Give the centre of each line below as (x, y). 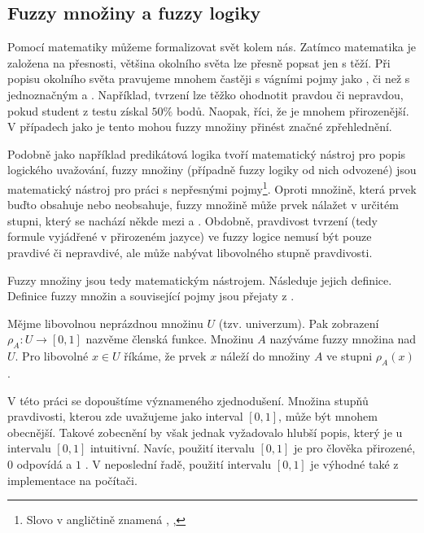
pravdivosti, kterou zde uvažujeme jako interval (125, 416)
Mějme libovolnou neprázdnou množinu (105, 323)
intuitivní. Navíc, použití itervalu (172, 448)
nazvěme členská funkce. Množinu (170, 339)
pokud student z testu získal (78, 110)
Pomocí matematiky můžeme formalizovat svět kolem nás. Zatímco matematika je (212, 47)
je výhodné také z (354, 463)
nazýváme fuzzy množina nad (343, 339)
